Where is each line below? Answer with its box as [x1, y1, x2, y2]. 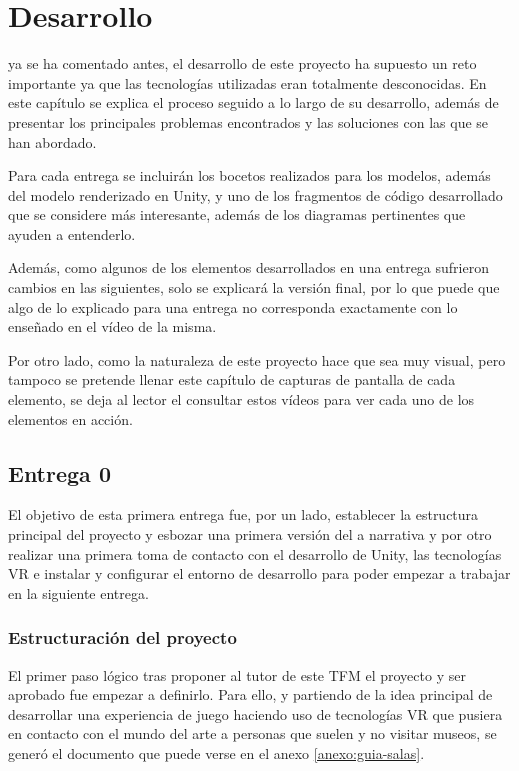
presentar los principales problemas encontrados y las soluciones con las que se [8, 111, 489, 132]
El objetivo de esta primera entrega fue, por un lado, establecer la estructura [8, 504, 479, 525]
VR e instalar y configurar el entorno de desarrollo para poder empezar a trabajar [8, 563, 511, 584]
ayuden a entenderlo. [8, 223, 136, 244]
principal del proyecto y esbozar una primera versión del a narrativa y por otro [8, 524, 492, 545]
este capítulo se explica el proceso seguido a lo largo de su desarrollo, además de [8, 92, 499, 113]
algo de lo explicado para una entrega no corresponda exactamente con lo [8, 296, 458, 317]
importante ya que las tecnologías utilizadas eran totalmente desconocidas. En [8, 72, 487, 93]
